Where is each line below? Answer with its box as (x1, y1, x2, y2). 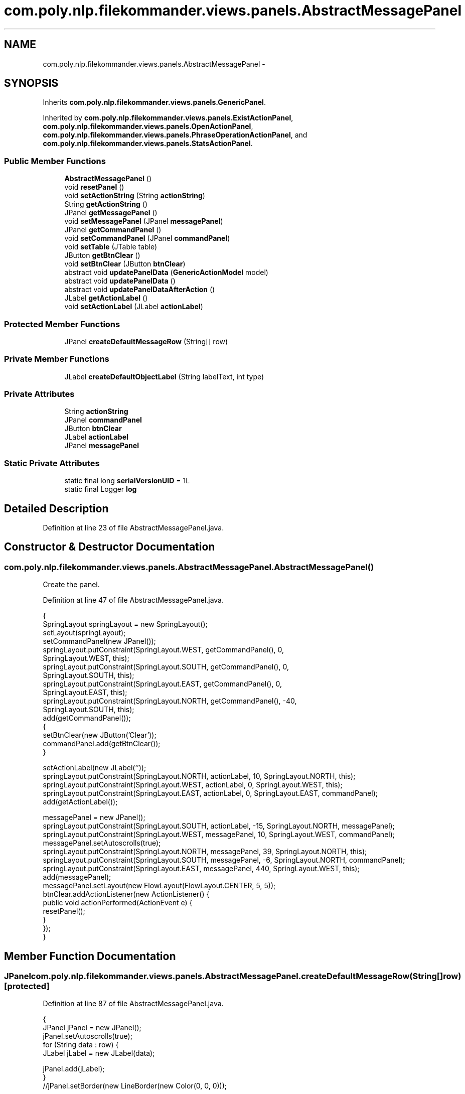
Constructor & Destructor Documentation (4, 540, 215, 554)
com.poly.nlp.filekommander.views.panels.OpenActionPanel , (43, 122, 253, 131)
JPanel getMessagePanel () (64, 208, 158, 217)
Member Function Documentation (4, 949, 176, 963)
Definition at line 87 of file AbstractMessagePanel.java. (43, 999, 224, 1008)
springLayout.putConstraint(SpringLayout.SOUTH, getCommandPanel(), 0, (43, 662, 289, 671)
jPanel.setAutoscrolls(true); (43, 1032, 132, 1041)
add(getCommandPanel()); (43, 714, 131, 723)
